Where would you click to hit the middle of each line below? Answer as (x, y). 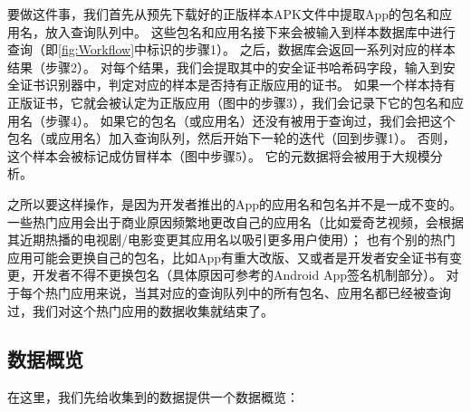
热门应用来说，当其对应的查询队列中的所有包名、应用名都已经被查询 (248, 292)
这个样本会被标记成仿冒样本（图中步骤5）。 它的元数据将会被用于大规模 (219, 155)
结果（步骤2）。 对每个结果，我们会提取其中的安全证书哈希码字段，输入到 (225, 67)
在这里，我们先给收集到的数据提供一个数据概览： (153, 397)
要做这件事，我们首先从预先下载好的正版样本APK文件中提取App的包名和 (223, 14)
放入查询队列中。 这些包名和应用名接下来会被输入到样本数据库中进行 (250, 31)
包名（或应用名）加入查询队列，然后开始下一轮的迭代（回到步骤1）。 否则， (231, 138)
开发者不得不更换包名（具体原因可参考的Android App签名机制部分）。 (237, 275)
